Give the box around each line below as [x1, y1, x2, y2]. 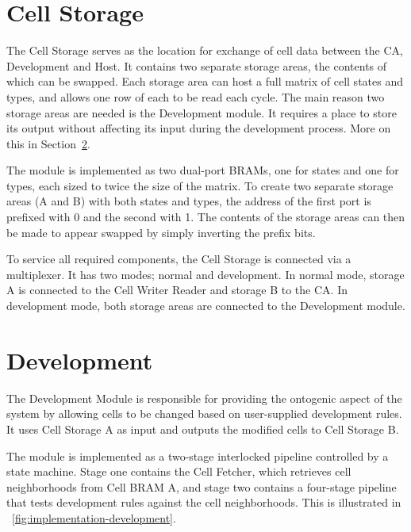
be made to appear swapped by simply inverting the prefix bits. [6, 224, 316, 240]
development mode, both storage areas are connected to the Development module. [6, 297, 405, 314]
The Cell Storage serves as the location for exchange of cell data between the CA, [6, 42, 403, 59]
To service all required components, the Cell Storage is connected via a [6, 251, 351, 267]
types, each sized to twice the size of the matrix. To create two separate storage [6, 177, 394, 193]
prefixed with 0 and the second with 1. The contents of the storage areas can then [6, 209, 405, 225]
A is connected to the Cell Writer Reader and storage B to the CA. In [6, 281, 348, 298]
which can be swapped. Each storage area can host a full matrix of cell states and [6, 73, 403, 90]
